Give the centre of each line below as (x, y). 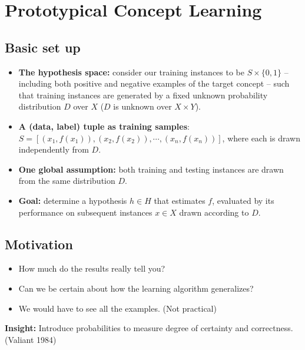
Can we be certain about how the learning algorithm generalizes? (136, 288)
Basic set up (43, 47)
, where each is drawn (261, 138)
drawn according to (214, 212)
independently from (54, 149)
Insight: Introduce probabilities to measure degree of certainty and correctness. (149, 328)
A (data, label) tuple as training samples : (104, 126)
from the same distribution (67, 181)
